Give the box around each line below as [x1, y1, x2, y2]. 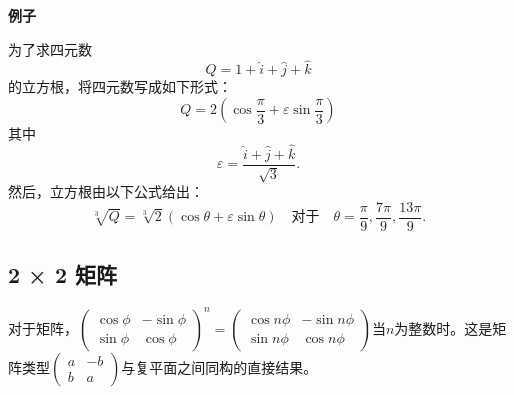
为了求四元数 [8, 38, 92, 59]
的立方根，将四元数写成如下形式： [8, 76, 232, 97]
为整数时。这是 [394, 317, 493, 338]
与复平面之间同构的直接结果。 [121, 356, 318, 377]
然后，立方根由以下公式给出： [8, 181, 204, 202]
